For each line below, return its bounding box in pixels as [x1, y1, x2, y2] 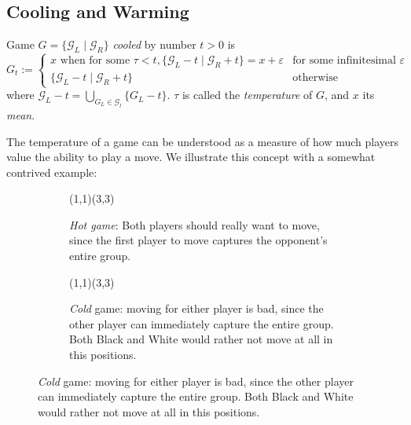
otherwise [292, 72, 338, 84]
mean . [6, 106, 35, 123]
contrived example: [6, 163, 97, 180]
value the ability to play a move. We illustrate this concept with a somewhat [6, 148, 376, 165]
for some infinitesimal [292, 55, 396, 67]
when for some [60, 55, 130, 67]
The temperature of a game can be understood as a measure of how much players [6, 133, 398, 149]
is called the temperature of [182, 86, 313, 103]
